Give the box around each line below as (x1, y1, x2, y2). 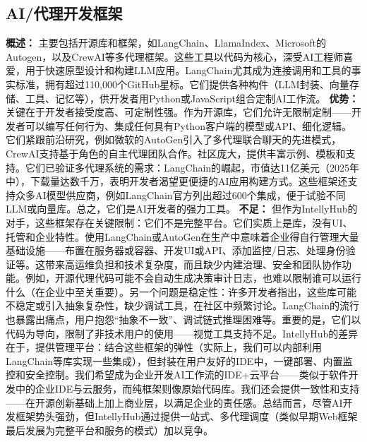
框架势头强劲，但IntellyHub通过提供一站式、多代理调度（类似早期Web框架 (15, 409, 358, 424)
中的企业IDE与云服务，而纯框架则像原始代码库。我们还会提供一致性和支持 (15, 381, 360, 396)
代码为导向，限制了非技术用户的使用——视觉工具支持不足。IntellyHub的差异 (6, 325, 359, 340)
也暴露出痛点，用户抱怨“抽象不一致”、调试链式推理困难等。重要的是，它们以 (6, 312, 361, 327)
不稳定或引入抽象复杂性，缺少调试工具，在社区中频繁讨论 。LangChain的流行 (6, 298, 360, 313)
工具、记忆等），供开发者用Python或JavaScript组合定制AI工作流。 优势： (25, 90, 359, 105)
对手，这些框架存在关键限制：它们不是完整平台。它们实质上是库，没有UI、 (6, 215, 353, 229)
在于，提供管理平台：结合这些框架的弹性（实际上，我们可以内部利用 (6, 340, 322, 354)
